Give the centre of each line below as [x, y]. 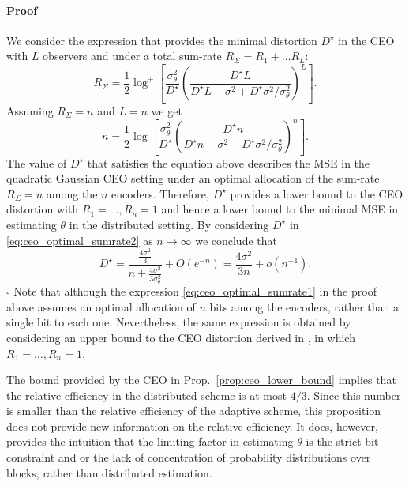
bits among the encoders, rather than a [304, 306]
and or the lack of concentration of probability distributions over [214, 457]
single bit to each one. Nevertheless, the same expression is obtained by [179, 322]
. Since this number [354, 395]
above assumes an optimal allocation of [101, 306]
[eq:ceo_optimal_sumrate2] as [80, 240]
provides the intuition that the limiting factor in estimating [150, 441]
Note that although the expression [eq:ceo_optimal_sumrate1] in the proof [195, 291]
